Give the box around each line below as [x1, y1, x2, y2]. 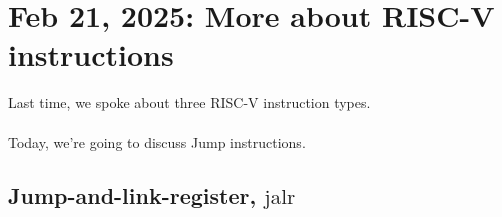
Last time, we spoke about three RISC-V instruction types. [8, 92, 371, 113]
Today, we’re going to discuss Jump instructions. [8, 131, 306, 152]
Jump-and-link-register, [8, 180, 257, 211]
